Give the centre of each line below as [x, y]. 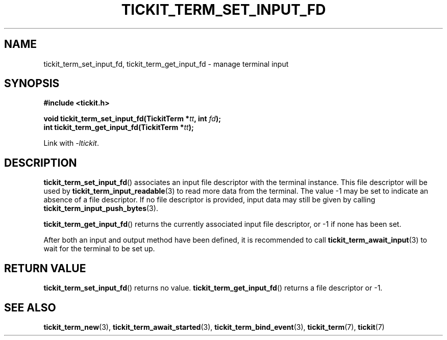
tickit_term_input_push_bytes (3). [101, 208]
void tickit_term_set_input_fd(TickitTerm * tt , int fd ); [132, 119]
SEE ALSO [30, 307]
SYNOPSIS [32, 84]
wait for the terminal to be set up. [99, 249]
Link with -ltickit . [71, 143]
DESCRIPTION [41, 163]
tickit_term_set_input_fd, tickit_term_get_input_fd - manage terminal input [166, 64]
